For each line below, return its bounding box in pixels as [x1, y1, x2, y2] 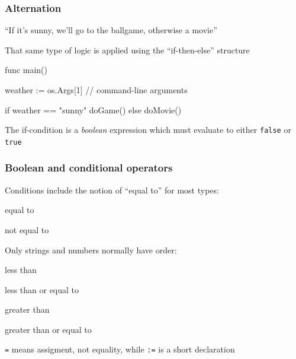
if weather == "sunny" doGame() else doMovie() [5, 103, 182, 116]
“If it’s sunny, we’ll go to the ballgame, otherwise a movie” [5, 24, 217, 36]
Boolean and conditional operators [5, 160, 173, 175]
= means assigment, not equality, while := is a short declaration [5, 343, 235, 355]
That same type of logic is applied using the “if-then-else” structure [5, 43, 250, 56]
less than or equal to [5, 283, 79, 296]
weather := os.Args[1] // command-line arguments [5, 84, 188, 96]
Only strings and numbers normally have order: [5, 243, 177, 256]
